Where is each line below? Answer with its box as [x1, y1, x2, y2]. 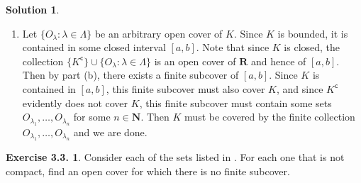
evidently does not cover [22, 95, 128, 110]
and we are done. [73, 124, 148, 139]
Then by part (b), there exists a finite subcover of [22, 67, 239, 82]
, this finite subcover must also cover [106, 81, 265, 96]
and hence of [250, 53, 306, 68]
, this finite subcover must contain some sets [139, 95, 332, 110]
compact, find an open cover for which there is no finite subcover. [6, 163, 290, 178]
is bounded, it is [277, 26, 348, 40]
